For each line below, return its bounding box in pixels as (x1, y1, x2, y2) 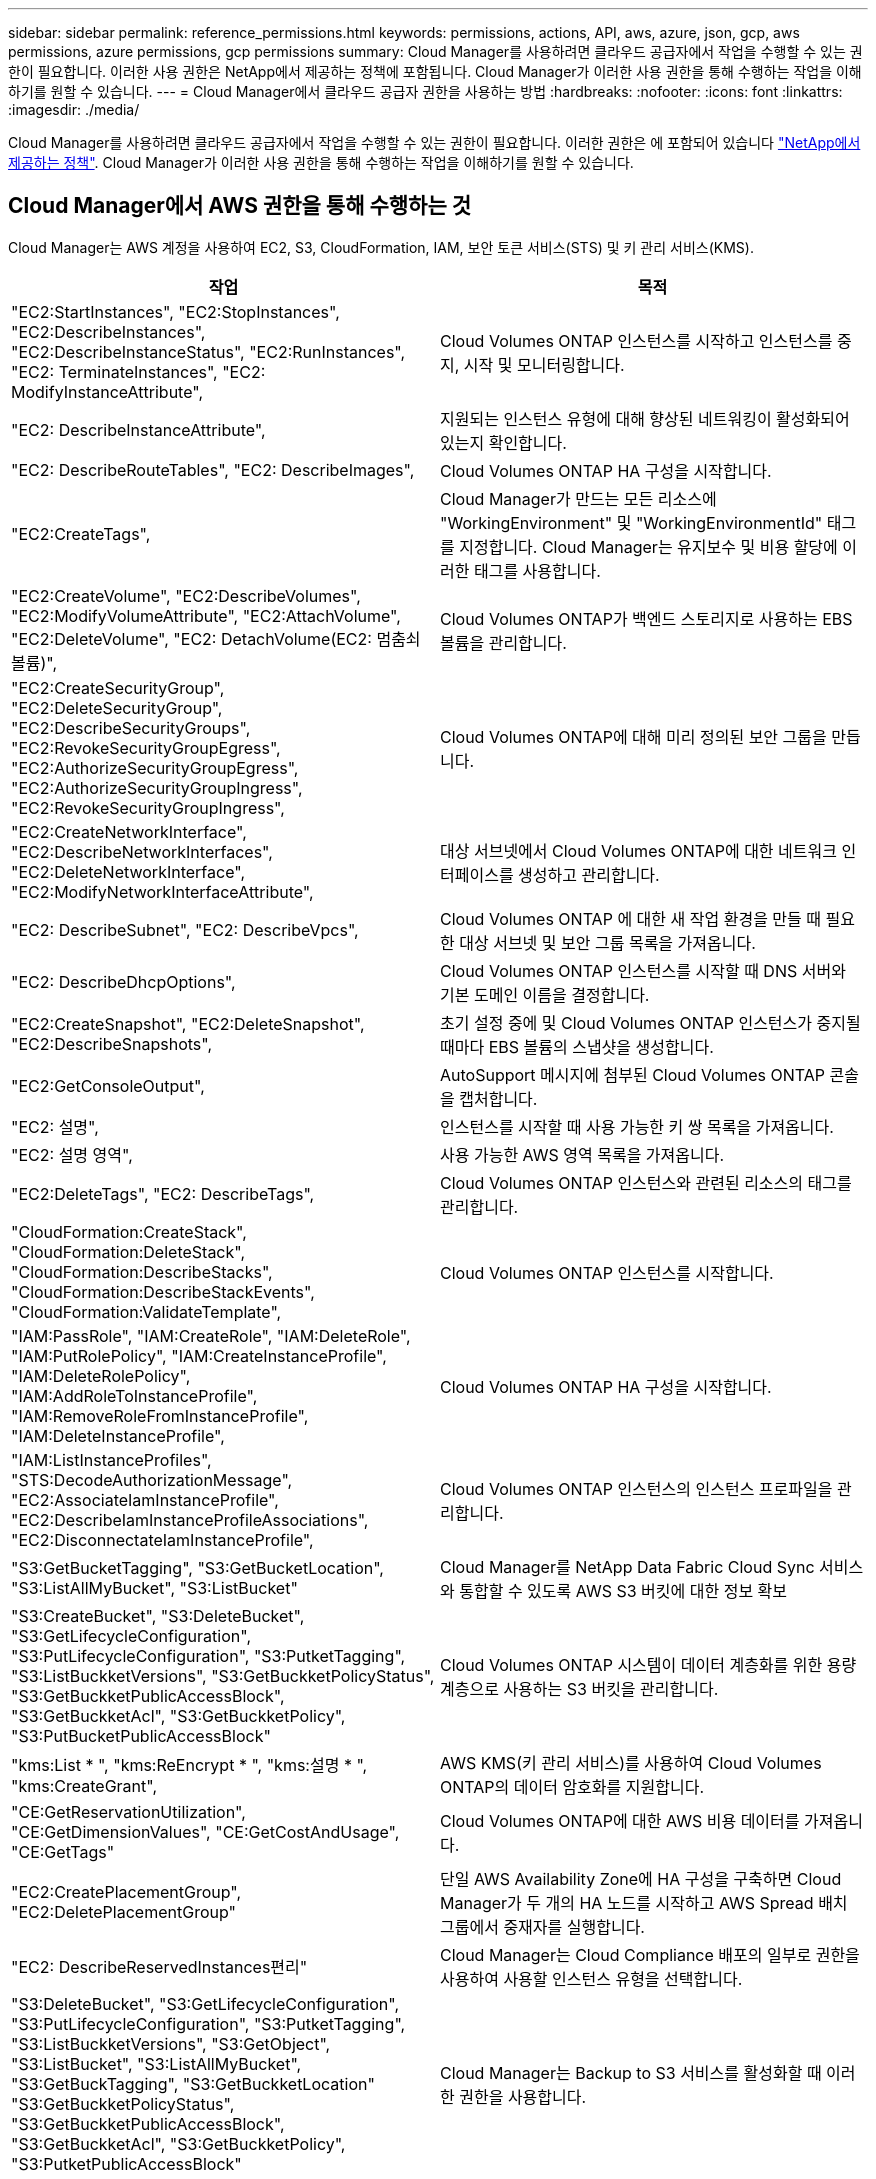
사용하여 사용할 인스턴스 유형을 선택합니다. (440, 1968, 743, 1989)
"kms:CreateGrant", (11, 1775, 158, 1796)
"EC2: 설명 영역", (11, 1144, 133, 1165)
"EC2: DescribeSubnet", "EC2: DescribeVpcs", (11, 919, 359, 940)
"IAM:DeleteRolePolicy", (11, 1365, 191, 1386)
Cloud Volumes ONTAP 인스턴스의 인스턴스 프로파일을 (440, 1478, 833, 1499)
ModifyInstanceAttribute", (11, 381, 204, 402)
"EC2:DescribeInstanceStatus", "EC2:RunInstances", (11, 341, 406, 362)
